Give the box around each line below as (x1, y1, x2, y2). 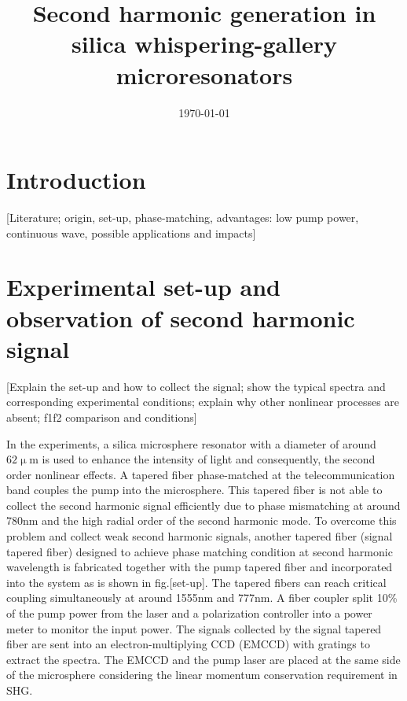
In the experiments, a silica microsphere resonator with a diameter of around (6, 435, 376, 452)
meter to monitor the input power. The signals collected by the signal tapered (6, 620, 382, 636)
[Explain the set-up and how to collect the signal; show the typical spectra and (6, 378, 386, 394)
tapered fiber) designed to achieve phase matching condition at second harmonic (6, 543, 393, 559)
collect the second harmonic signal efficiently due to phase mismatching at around (6, 496, 401, 513)
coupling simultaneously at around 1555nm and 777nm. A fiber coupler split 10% (6, 589, 398, 606)
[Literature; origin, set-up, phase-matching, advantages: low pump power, (6, 209, 359, 226)
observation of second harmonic (6, 301, 355, 334)
